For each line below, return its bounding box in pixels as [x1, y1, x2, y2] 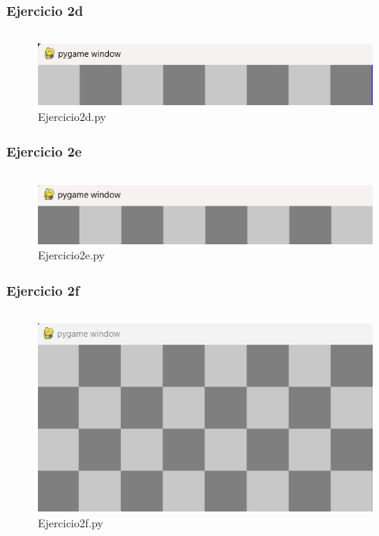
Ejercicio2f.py [38, 514, 103, 530]
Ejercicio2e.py [38, 247, 105, 263]
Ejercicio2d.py [38, 108, 107, 124]
